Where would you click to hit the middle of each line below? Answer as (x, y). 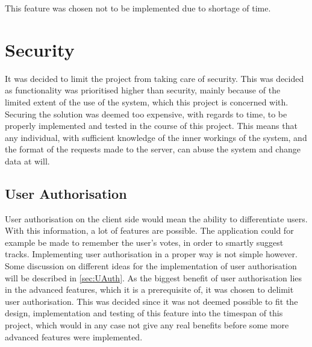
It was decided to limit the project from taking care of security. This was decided (154, 78)
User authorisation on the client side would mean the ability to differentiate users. (156, 218)
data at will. (27, 161)
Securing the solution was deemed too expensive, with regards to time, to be (146, 114)
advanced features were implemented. (74, 336)
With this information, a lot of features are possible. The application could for (149, 230)
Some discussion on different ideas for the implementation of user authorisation (151, 266)
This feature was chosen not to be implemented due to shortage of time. (138, 8)
